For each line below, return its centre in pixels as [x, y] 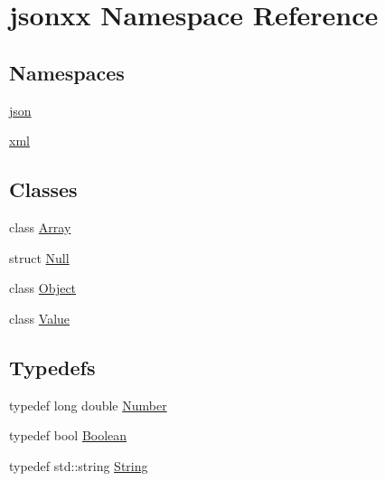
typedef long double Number [88, 405]
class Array [40, 226]
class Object [43, 288]
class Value [40, 318]
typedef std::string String [79, 465]
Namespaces [67, 72]
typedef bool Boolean [68, 435]
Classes [43, 189]
